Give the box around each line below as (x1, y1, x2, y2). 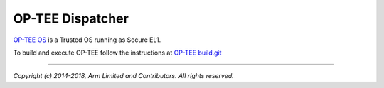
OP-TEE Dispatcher (13, 11, 129, 26)
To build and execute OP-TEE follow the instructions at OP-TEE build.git (13, 48, 222, 57)
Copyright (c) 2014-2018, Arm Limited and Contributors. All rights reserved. (13, 72, 234, 80)
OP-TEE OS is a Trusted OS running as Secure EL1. (13, 35, 161, 44)
